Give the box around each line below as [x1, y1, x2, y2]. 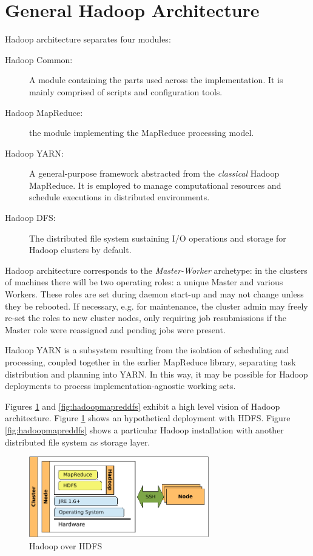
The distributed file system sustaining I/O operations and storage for [29, 231, 286, 244]
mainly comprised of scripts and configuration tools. [29, 85, 223, 98]
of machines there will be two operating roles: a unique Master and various [5, 276, 283, 288]
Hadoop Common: [5, 53, 73, 66]
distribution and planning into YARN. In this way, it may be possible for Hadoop [5, 367, 308, 380]
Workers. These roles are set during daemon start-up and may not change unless [5, 288, 304, 300]
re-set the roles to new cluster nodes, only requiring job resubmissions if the [5, 311, 287, 324]
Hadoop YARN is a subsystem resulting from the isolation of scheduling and [5, 344, 289, 356]
